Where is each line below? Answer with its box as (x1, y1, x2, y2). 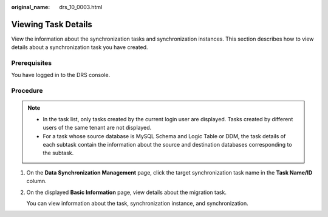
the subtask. (43, 149, 74, 157)
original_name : (11, 4, 50, 10)
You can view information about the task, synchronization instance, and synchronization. (26, 199, 248, 207)
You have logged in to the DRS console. (11, 72, 111, 79)
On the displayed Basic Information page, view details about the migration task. (26, 189, 227, 196)
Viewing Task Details (11, 19, 92, 30)
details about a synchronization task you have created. (11, 44, 148, 51)
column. (26, 178, 47, 185)
